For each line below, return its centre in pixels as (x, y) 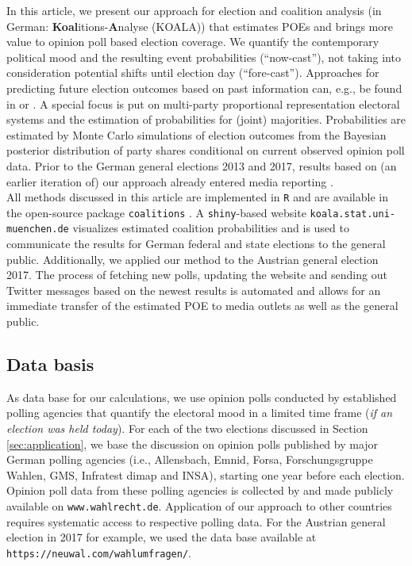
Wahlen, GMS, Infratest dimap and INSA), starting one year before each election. (206, 474)
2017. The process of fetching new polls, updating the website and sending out (197, 275)
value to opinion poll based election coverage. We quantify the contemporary (193, 42)
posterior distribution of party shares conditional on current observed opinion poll (206, 150)
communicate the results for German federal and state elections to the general (196, 244)
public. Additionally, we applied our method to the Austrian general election (193, 259)
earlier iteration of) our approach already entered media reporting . (170, 181)
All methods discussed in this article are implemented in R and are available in (197, 197)
